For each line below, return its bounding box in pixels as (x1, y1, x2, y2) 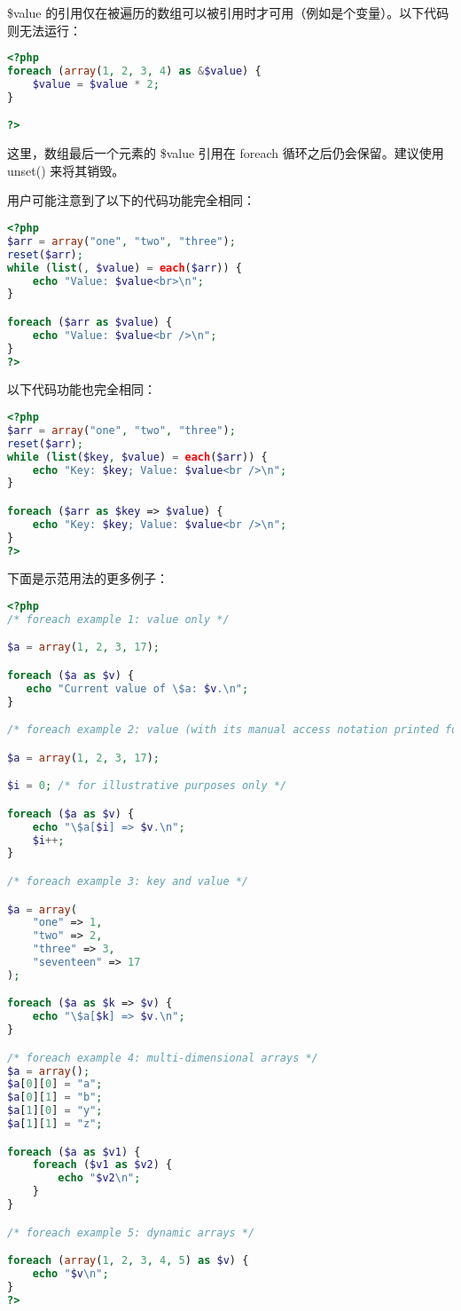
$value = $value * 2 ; (32, 77, 160, 91)
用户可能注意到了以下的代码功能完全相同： (7, 191, 255, 209)
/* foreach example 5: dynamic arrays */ (7, 1226, 255, 1239)
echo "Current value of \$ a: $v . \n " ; (26, 682, 249, 695)
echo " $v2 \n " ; (58, 1172, 141, 1185)
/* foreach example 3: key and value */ (7, 874, 249, 888)
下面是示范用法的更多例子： (7, 569, 168, 588)
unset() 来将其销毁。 (7, 161, 125, 179)
